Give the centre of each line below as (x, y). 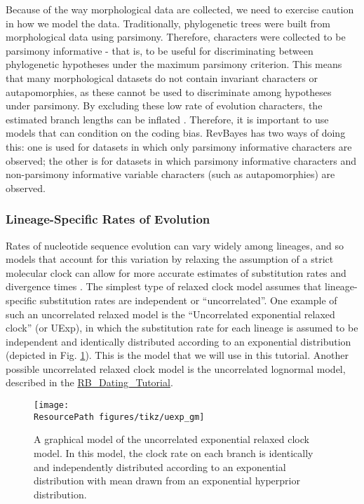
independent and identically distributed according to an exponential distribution (178, 341)
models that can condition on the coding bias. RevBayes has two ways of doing (176, 133)
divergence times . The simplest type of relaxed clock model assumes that (164, 286)
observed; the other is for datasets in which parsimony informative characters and (181, 160)
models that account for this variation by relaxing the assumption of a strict (170, 259)
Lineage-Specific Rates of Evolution (108, 219)
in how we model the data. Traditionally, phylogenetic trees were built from (168, 23)
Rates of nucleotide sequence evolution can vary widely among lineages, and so (175, 245)
